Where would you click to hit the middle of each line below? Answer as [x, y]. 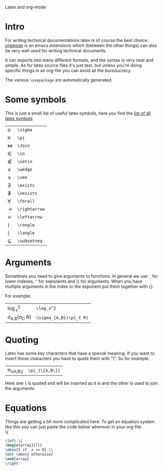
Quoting [22, 340]
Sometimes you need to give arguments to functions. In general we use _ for [81, 276]
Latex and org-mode [26, 7]
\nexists [27, 193]
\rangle [26, 225]
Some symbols [36, 100]
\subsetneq [30, 241]
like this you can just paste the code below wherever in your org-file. [74, 427]
